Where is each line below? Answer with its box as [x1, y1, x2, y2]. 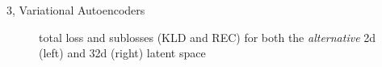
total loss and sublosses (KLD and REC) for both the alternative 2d [39, 28, 376, 45]
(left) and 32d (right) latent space [39, 44, 206, 61]
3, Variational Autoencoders [6, 2, 145, 18]
